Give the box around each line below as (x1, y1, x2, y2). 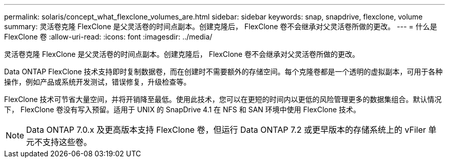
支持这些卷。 (43, 137, 92, 147)
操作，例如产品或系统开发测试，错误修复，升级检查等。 (4, 77, 191, 86)
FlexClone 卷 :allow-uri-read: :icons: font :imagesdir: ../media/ (4, 32, 213, 41)
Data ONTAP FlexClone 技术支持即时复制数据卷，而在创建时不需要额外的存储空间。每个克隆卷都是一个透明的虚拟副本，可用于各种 (4, 67, 443, 76)
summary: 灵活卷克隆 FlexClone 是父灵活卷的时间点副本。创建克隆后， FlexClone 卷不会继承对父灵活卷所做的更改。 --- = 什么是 (4, 22, 437, 31)
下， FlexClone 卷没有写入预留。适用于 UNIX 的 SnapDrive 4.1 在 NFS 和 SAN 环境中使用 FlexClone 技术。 (4, 105, 361, 114)
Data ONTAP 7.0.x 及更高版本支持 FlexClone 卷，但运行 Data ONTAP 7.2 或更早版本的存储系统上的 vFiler (26, 125, 426, 135)
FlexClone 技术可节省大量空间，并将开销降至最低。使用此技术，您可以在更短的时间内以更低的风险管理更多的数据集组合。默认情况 (4, 95, 442, 104)
